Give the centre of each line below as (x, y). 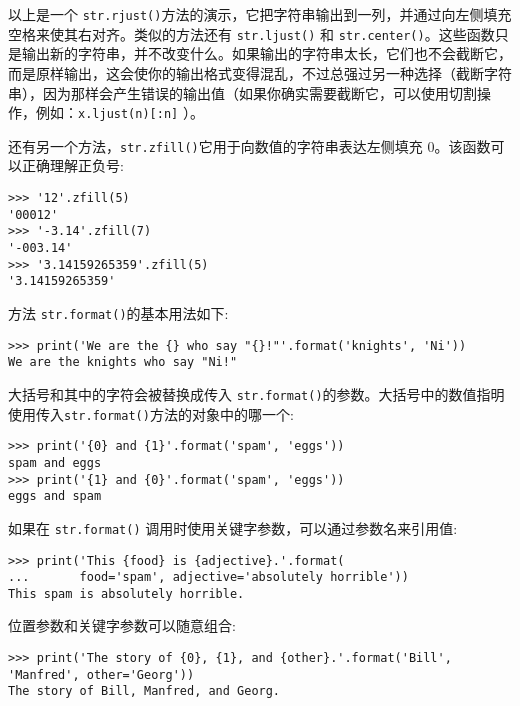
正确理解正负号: (72, 165)
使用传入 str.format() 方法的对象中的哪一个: (151, 413)
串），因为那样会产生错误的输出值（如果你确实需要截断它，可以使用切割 (242, 92)
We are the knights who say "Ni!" (123, 362)
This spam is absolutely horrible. (126, 593)
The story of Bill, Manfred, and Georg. (144, 691)
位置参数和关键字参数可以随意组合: (122, 625)
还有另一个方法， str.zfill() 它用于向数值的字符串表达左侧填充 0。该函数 (249, 145)
